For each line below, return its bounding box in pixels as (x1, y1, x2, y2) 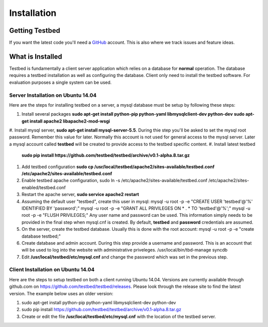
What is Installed (9, 52, 62, 61)
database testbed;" (21, 233, 61, 239)
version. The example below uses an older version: (9, 290, 114, 296)
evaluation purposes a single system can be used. (9, 79, 112, 85)
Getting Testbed (9, 26, 61, 35)
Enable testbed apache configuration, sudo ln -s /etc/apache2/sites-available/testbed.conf (21, 178, 208, 184)
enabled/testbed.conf (21, 184, 66, 191)
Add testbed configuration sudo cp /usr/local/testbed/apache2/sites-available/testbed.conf (21, 164, 215, 170)
